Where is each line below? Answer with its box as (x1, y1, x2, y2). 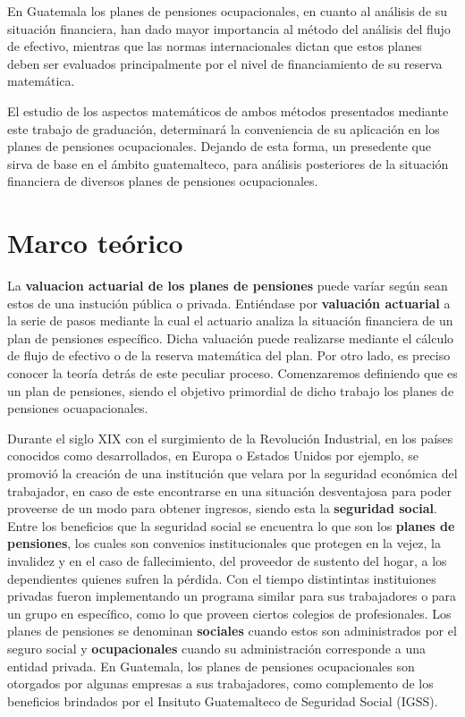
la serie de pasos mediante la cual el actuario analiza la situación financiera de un (7, 311, 453, 330)
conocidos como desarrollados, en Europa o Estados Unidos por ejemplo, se (7, 446, 418, 465)
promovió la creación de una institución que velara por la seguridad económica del (7, 464, 458, 482)
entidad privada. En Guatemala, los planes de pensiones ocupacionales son (7, 656, 415, 675)
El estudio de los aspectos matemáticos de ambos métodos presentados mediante (7, 101, 449, 120)
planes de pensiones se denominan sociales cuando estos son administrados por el (7, 621, 457, 640)
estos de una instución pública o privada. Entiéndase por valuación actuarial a (7, 293, 451, 312)
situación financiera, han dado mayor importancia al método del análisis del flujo (7, 19, 451, 38)
